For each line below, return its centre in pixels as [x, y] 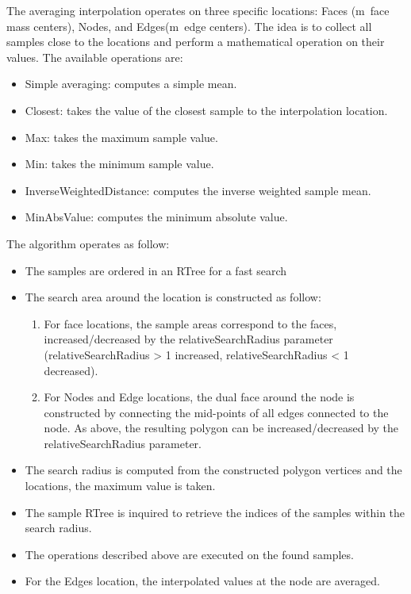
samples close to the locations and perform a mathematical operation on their [196, 42]
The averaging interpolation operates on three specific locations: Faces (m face [198, 10]
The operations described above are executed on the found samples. [189, 554]
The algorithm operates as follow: [88, 243]
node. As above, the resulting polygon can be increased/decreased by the [221, 428]
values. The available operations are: [95, 57]
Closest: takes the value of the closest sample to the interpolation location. [206, 110]
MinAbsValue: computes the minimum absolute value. [156, 217]
